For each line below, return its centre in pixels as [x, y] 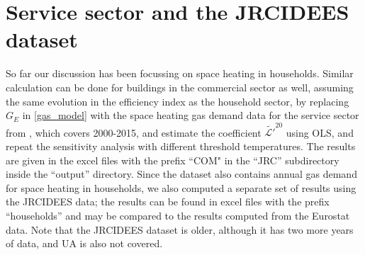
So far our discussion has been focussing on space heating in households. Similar [180, 73]
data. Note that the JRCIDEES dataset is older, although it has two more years [180, 229]
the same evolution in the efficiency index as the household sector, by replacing [178, 101]
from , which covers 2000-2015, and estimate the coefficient [134, 132]
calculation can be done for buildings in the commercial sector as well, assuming [180, 87]
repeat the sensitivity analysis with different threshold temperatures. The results [181, 146]
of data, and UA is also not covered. [84, 243]
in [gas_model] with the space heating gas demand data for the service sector [191, 115]
